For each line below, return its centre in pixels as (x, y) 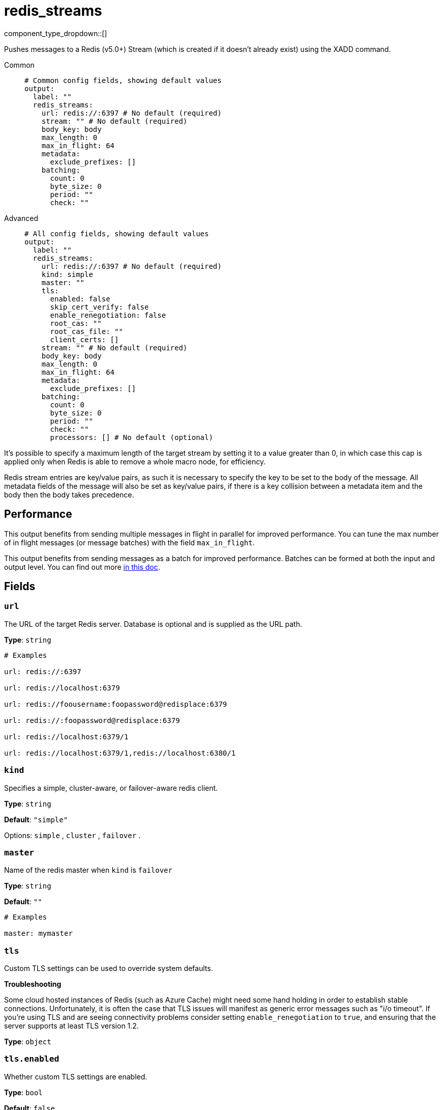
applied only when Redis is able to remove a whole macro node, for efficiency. (135, 461)
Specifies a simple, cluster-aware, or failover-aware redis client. (111, 788)
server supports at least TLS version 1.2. (71, 1026)
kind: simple (67, 274)
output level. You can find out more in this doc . (82, 567)
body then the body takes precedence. (69, 494)
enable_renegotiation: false (108, 315)
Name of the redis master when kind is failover (88, 870)
